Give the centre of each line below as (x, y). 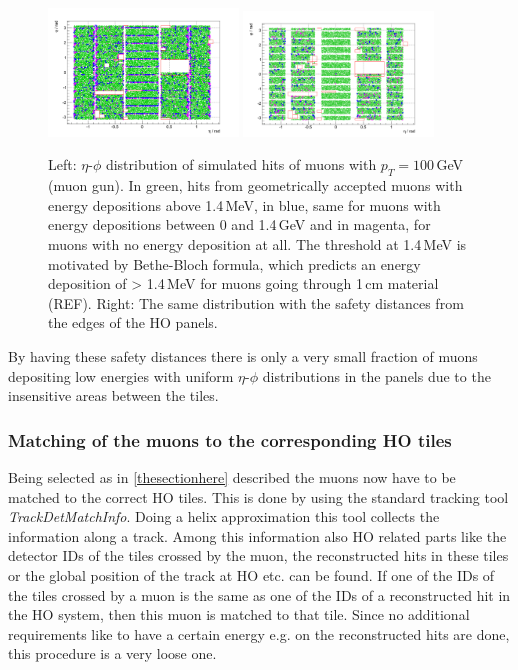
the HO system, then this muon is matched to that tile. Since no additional (239, 614)
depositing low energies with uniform (121, 375)
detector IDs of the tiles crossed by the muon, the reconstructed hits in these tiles (258, 555)
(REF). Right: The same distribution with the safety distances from (256, 302)
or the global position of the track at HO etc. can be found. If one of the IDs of (251, 574)
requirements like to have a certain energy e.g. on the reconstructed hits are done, (259, 633)
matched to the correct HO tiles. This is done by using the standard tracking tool (258, 496)
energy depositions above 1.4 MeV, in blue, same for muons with (244, 204)
